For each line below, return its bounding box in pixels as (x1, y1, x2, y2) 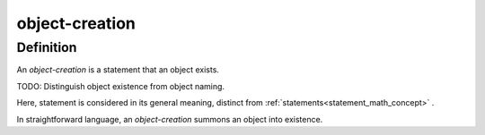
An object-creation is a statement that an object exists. (16, 64, 220, 75)
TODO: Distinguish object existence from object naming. (16, 80, 225, 91)
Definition (16, 39, 77, 55)
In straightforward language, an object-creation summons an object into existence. (16, 114, 323, 124)
